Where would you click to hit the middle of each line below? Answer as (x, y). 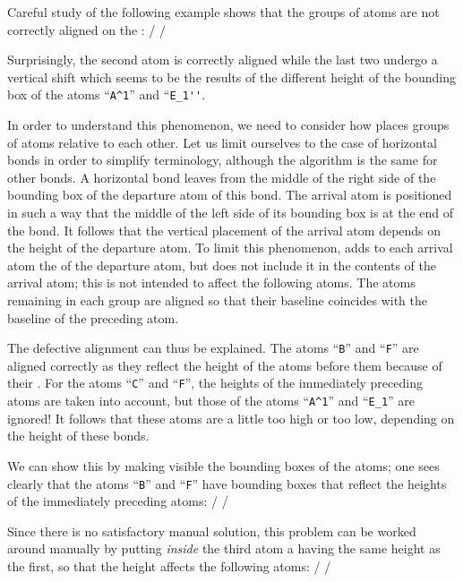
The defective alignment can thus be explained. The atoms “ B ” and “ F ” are (213, 348)
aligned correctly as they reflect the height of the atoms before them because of (225, 365)
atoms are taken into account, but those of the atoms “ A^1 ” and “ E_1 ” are (211, 401)
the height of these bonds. (78, 436)
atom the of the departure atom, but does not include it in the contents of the (222, 265)
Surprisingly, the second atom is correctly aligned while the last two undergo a (223, 60)
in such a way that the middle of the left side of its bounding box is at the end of (231, 212)
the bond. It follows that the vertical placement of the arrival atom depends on (224, 230)
